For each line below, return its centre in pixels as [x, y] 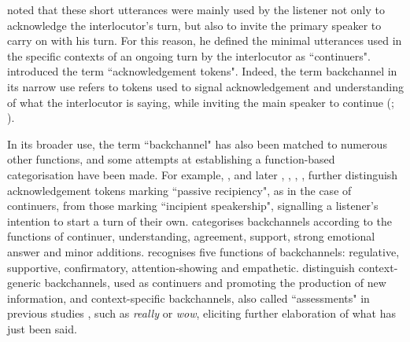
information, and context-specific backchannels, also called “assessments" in [188, 298]
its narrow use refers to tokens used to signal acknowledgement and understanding [205, 86]
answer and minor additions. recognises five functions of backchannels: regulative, [203, 251]
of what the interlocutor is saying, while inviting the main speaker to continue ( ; [201, 102]
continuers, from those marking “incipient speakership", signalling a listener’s [193, 206]
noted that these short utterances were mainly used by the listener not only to [196, 9]
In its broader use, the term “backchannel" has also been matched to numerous [197, 143]
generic [24, 283]
